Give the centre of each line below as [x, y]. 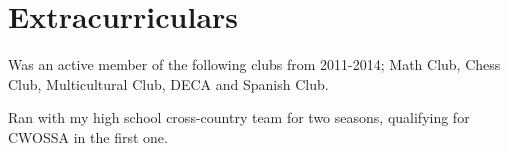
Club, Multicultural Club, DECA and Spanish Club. [168, 83]
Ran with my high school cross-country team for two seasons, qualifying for [239, 117]
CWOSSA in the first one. [88, 136]
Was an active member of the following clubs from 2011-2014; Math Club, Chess [254, 64]
